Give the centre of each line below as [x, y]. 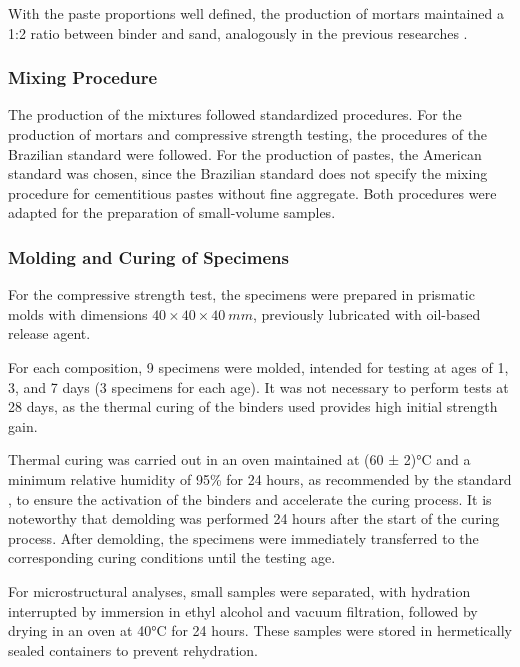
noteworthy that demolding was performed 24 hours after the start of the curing [254, 518]
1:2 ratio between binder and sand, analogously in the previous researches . [238, 32]
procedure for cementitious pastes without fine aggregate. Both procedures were [252, 192]
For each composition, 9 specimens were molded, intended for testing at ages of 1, [258, 366]
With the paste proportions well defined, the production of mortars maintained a [256, 13]
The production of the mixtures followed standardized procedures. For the [235, 114]
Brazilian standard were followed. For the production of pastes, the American [245, 153]
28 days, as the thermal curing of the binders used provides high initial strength [253, 406]
